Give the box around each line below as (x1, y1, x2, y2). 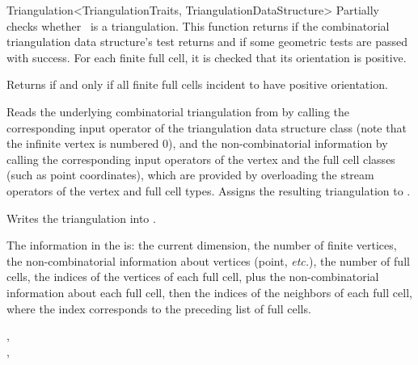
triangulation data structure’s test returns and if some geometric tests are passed (6, 33, 407, 50)
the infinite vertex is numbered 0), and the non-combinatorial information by (6, 135, 388, 152)
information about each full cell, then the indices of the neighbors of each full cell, (6, 283, 412, 300)
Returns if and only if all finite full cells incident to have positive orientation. (6, 76, 388, 93)
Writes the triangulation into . (6, 209, 156, 226)
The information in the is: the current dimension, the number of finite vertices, (6, 237, 397, 254)
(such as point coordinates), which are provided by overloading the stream (6, 166, 374, 183)
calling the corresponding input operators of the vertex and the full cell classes (6, 150, 395, 167)
